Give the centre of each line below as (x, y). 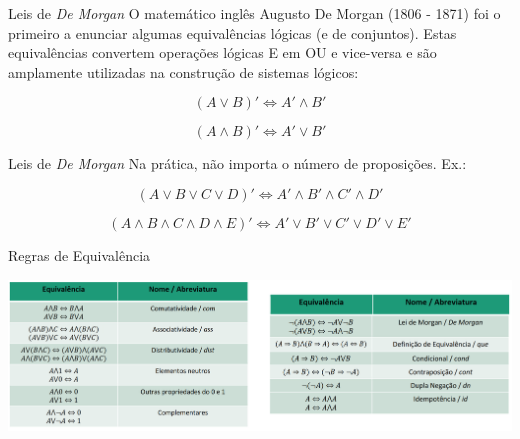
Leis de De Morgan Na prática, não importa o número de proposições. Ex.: (237, 163)
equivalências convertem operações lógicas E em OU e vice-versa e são (222, 52)
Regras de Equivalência (79, 254)
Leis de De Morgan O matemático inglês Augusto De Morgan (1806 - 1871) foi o (254, 13)
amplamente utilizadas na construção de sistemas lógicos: (183, 71)
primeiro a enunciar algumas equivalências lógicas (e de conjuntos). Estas (232, 32)
